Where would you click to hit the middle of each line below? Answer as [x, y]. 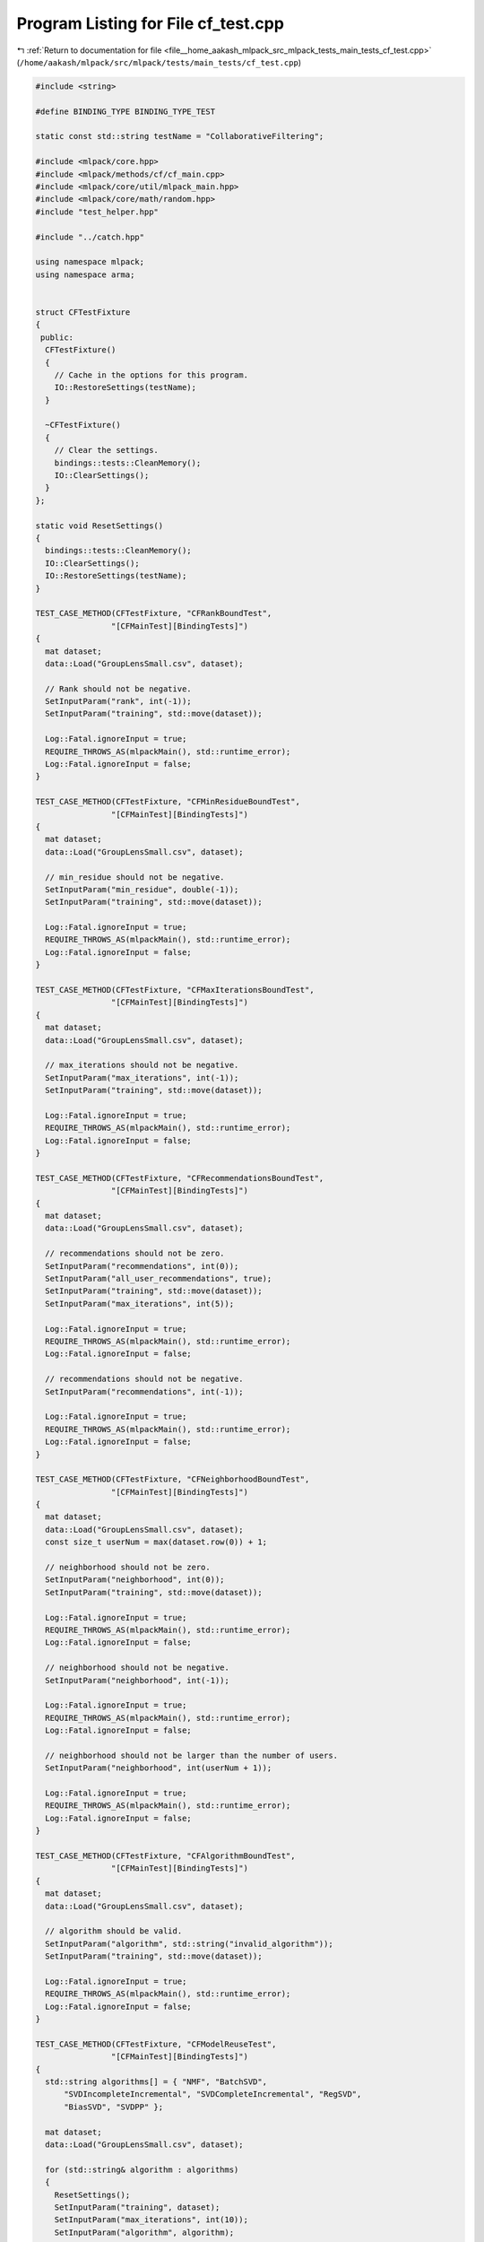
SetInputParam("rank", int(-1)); [118, 701]
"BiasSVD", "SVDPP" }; [114, 2107]
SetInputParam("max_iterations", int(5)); [140, 1303]
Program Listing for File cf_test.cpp [150, 23]
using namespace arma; [85, 274]
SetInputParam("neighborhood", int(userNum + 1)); [159, 1768]
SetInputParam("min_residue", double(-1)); [142, 889]
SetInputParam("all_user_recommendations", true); [159, 1279]
